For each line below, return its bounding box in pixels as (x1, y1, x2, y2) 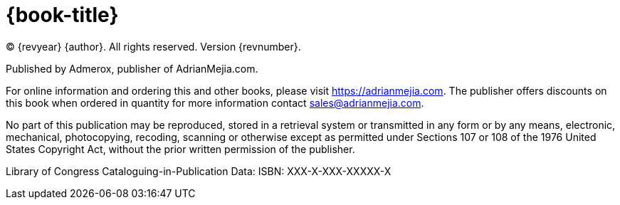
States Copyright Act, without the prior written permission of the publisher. (6, 142, 355, 155)
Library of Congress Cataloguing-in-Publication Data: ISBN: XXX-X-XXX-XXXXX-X (6, 164, 392, 177)
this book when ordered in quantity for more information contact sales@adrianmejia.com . (6, 96, 424, 109)
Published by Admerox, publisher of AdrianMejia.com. (6, 62, 258, 75)
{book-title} (6, 3, 119, 27)
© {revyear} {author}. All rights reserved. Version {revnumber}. (6, 40, 301, 53)
